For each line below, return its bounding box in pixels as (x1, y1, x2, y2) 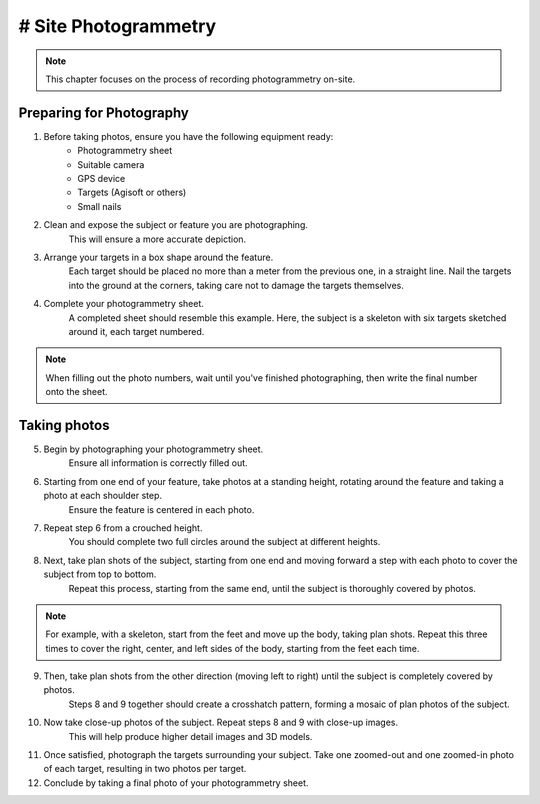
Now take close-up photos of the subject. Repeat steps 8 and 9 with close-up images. (43, 716, 399, 729)
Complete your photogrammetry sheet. (43, 298, 204, 310)
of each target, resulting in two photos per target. (43, 763, 247, 775)
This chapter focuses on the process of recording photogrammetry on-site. (45, 73, 356, 85)
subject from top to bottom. (43, 568, 157, 580)
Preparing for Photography (18, 104, 189, 121)
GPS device (77, 173, 126, 185)
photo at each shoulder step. (43, 490, 163, 502)
